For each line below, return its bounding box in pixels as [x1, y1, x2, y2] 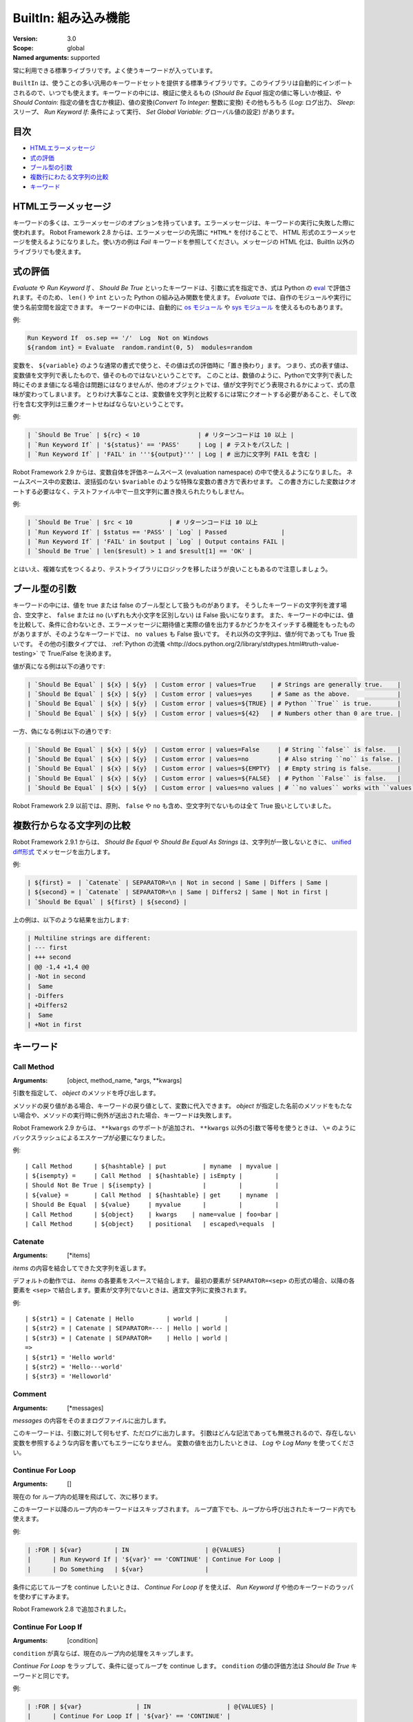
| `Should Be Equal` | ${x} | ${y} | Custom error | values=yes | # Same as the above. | [27, 689, 401, 698]
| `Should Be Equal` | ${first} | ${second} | [27, 898, 187, 906]
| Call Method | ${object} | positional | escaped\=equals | [25, 1220, 275, 1227]
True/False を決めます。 [47, 650, 115, 658]
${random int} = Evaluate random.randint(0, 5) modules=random [27, 344, 253, 351]
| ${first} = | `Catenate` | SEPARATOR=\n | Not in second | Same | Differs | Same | [27, 878, 329, 886]
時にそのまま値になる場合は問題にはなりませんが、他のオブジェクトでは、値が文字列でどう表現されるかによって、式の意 [12, 381, 356, 389]
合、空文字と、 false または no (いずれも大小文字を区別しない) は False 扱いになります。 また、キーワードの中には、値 [12, 610, 354, 619]
